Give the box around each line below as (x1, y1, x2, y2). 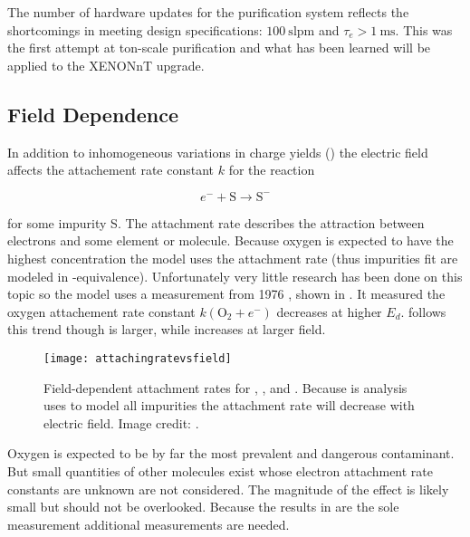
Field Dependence (7, 100, 178, 128)
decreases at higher (276, 302, 382, 321)
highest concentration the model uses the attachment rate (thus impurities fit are (7, 248, 458, 267)
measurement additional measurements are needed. (7, 514, 290, 533)
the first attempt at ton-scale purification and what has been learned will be (7, 38, 431, 57)
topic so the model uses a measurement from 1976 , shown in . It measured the (7, 284, 446, 303)
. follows (400, 302, 446, 321)
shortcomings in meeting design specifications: (7, 20, 263, 39)
